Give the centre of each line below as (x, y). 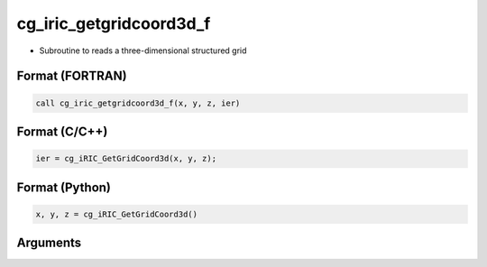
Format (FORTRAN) (72, 76)
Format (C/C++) (62, 131)
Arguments (49, 243)
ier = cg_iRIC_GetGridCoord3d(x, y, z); (126, 159)
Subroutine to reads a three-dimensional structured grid (143, 51)
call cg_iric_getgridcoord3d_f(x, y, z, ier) (138, 103)
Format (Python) (64, 187)
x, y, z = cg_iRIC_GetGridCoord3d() (117, 214)
